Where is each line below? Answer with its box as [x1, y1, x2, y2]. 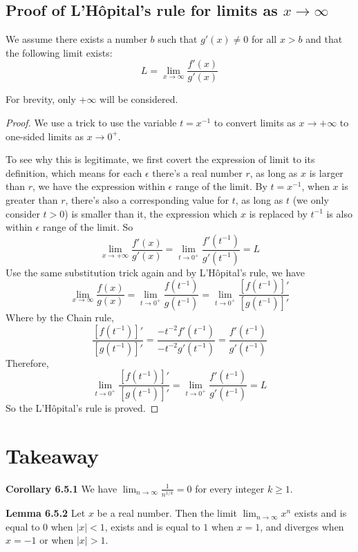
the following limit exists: [6, 45, 113, 59]
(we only [292, 193, 329, 207]
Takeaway [6, 441, 100, 469]
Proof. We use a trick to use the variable [6, 115, 177, 130]
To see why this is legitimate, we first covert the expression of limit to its [6, 152, 315, 166]
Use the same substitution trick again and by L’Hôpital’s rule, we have [6, 265, 305, 279]
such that [158, 32, 198, 46]
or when [39, 533, 74, 547]
